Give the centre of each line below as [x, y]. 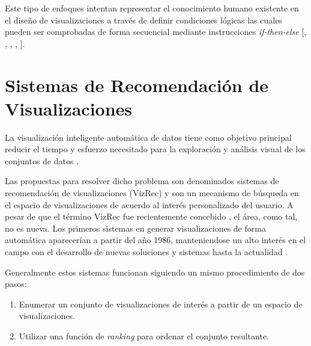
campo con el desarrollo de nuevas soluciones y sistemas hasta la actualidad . [146, 252]
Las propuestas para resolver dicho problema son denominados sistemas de [142, 181]
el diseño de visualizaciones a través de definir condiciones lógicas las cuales [143, 20]
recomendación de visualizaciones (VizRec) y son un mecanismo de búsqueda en [152, 193]
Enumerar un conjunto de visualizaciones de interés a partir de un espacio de [161, 304]
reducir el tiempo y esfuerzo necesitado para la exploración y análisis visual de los [155, 149]
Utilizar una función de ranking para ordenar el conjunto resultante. [144, 336]
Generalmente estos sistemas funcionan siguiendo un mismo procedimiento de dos [155, 272]
